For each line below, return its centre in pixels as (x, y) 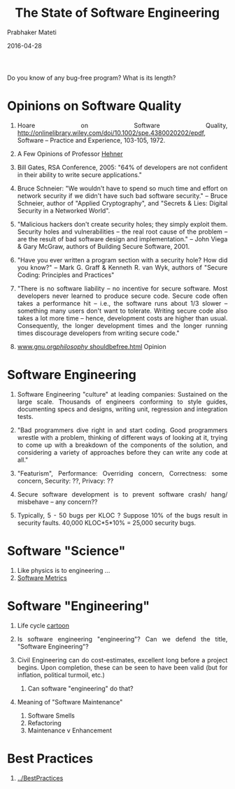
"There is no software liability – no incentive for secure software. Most (122, 288)
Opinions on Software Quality (94, 106)
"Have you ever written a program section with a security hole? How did (122, 260)
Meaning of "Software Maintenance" (70, 702)
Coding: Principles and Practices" (66, 275)
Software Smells (51, 716)
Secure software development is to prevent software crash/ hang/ (122, 494)
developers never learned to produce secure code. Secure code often (122, 296)
